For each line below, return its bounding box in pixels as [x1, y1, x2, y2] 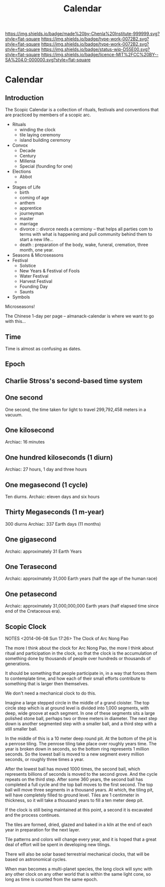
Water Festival [19, 273, 49, 279]
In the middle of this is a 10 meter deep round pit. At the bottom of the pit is [5, 735, 157, 741]
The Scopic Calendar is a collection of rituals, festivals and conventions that [5, 107, 159, 113]
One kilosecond [5, 426, 54, 434]
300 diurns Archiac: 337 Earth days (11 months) [5, 521, 101, 527]
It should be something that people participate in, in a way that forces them [5, 670, 157, 676]
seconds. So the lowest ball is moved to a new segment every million [5, 751, 144, 757]
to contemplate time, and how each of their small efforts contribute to [5, 675, 146, 682]
